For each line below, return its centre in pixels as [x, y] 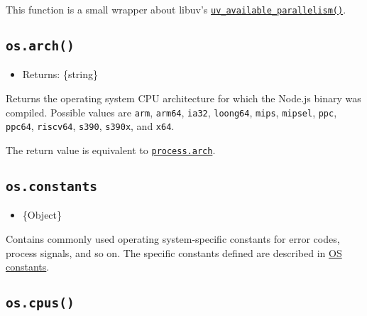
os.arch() [40, 46]
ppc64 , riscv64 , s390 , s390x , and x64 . [90, 126]
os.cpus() [40, 303]
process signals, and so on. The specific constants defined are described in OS [174, 252]
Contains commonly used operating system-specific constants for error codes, [173, 238]
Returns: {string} [60, 74]
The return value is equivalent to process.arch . [111, 149]
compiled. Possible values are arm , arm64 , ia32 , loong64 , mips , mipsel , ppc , [171, 112]
